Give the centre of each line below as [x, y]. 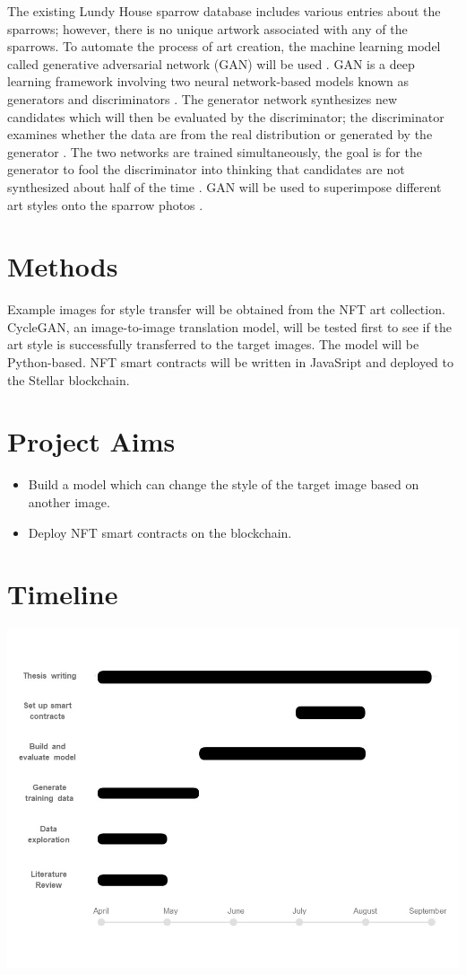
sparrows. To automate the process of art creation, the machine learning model [224, 46]
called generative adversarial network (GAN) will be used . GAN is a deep [211, 63]
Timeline [63, 594]
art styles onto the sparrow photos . [105, 204]
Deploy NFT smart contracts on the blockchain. [160, 532]
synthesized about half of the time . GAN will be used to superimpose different [224, 186]
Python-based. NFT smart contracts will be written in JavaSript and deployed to [230, 362]
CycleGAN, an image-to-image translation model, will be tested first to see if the [229, 326]
